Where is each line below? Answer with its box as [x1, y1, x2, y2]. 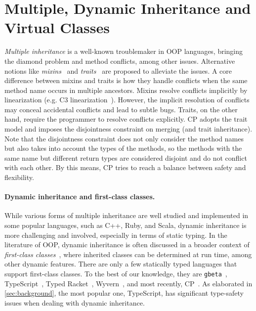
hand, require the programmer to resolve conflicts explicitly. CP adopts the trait [4, 114, 248, 124]
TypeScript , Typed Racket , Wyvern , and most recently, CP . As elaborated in [4, 278, 253, 288]
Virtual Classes [4, 17, 110, 38]
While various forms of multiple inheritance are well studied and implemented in [4, 210, 249, 221]
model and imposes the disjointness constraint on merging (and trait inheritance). [4, 124, 253, 134]
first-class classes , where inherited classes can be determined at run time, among [4, 249, 252, 259]
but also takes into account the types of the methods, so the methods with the [4, 143, 242, 153]
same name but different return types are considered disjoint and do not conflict [4, 152, 247, 163]
